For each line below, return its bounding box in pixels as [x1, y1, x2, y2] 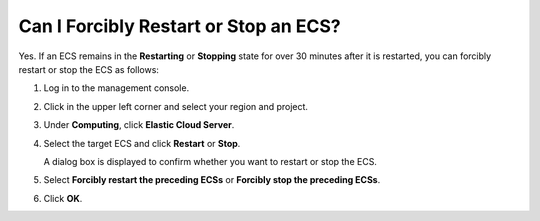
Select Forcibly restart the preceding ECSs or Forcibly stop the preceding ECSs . [43, 174, 381, 186]
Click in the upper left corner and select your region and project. [43, 100, 309, 112]
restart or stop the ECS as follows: [18, 63, 160, 75]
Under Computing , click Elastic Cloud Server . [43, 119, 235, 131]
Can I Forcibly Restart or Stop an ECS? [18, 15, 342, 37]
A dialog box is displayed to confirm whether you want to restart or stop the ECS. [43, 155, 377, 167]
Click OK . [43, 192, 83, 204]
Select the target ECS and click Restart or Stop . [43, 137, 241, 149]
